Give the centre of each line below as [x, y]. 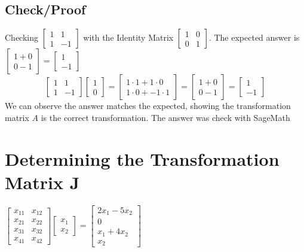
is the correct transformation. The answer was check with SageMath [165, 117]
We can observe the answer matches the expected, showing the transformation [148, 106]
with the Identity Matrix [128, 37]
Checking [22, 37]
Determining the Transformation [142, 158]
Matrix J [42, 182]
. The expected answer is [254, 37]
